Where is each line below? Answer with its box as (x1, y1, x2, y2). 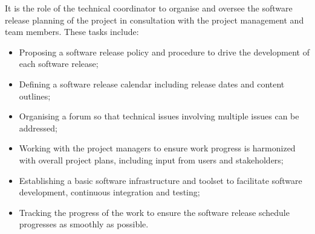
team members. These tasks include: (5, 25, 139, 38)
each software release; (19, 57, 99, 70)
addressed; (19, 121, 57, 134)
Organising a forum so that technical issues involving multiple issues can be (19, 110, 299, 122)
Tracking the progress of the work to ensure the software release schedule (19, 206, 290, 218)
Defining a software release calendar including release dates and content (19, 77, 285, 90)
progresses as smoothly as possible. (19, 218, 149, 230)
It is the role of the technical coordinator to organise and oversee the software (5, 2, 293, 14)
